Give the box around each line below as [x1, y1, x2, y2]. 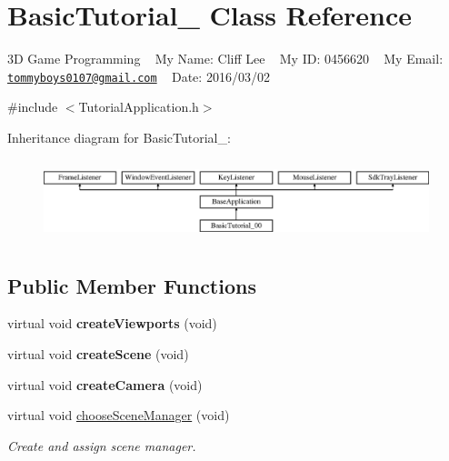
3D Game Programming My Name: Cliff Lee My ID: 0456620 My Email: [7, 49, 444, 68]
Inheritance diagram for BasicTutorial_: [7, 127, 231, 146]
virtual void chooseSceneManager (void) [7, 406, 230, 425]
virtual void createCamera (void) [7, 375, 203, 394]
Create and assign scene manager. [7, 436, 196, 455]
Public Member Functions [7, 271, 256, 299]
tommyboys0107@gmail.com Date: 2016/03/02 [7, 66, 270, 85]
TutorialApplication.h [78, 97, 199, 116]
